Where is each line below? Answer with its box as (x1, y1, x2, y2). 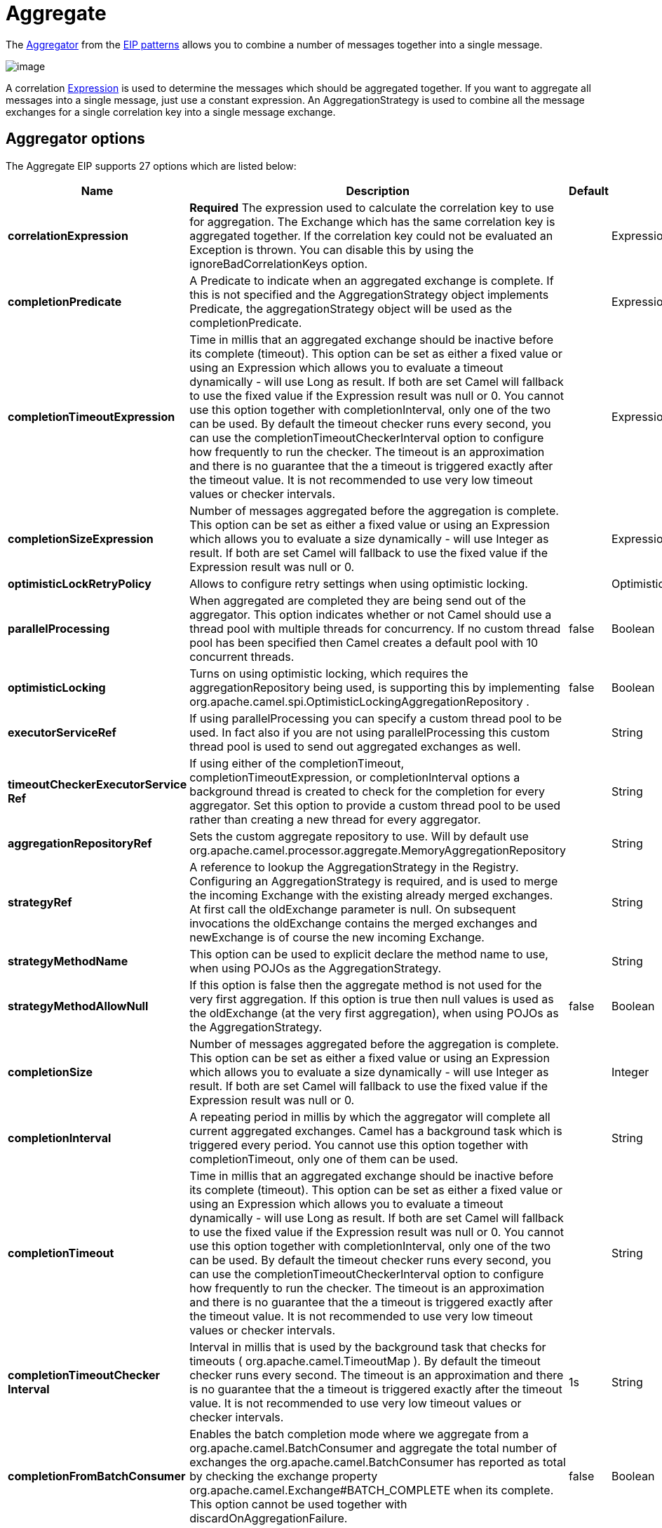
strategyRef (8, 894, 72, 909)
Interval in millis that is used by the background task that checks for (189, 1339, 546, 1354)
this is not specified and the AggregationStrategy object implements (189, 287, 549, 302)
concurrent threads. (189, 649, 295, 664)
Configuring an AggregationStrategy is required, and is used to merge (189, 873, 558, 888)
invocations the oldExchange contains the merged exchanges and (189, 916, 537, 930)
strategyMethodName (8, 953, 128, 968)
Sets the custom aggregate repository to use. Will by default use (189, 829, 529, 843)
